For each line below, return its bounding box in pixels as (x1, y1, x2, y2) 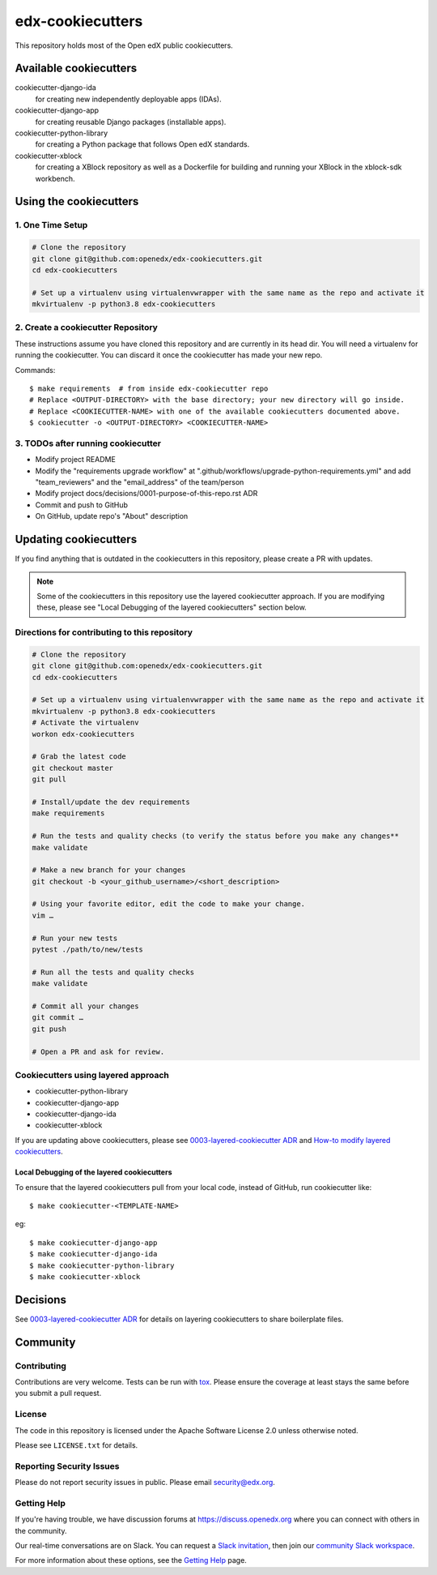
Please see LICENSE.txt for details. (15, 1440, 138, 1450)
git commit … (32, 1013, 84, 1022)
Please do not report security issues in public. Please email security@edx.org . (15, 1478, 275, 1487)
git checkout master (32, 763, 113, 773)
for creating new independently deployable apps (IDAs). (35, 94, 222, 104)
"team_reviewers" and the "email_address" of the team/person (35, 477, 244, 487)
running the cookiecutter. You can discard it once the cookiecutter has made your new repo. (15, 350, 323, 360)
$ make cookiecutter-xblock (29, 1272, 141, 1281)
